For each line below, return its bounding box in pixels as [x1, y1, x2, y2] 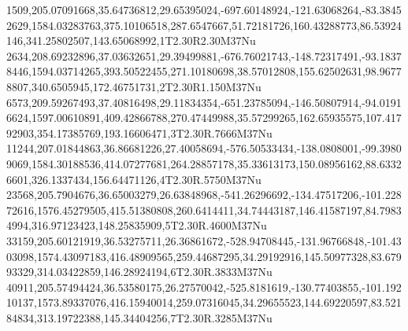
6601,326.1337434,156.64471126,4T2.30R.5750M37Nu [6, 171, 261, 187]
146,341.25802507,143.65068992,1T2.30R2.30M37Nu [6, 32, 256, 49]
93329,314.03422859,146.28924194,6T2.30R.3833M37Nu [6, 263, 273, 280]
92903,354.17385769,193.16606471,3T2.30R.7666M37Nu [6, 124, 273, 141]
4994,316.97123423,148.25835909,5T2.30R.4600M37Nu [6, 217, 267, 234]
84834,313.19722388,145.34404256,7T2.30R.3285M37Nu [6, 309, 273, 325]
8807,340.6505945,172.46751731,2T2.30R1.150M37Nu [6, 78, 261, 94]
